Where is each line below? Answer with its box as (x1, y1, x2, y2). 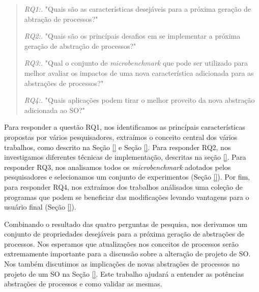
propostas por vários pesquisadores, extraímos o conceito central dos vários (4, 131, 238, 142)
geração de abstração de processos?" (24, 40, 136, 51)
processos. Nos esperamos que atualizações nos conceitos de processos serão (4, 238, 239, 249)
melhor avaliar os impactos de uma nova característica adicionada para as (24, 67, 254, 78)
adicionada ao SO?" (24, 104, 85, 115)
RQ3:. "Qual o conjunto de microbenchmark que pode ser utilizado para (24, 57, 248, 68)
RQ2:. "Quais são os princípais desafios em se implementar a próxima (24, 31, 241, 41)
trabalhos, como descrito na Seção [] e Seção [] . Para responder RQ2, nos (4, 141, 231, 152)
